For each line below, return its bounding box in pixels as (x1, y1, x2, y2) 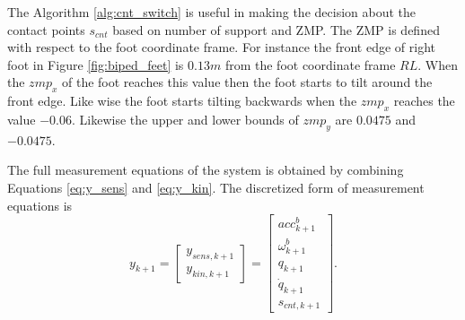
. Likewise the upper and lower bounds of (71, 109, 299, 128)
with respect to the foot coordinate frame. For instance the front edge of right (7, 38, 435, 56)
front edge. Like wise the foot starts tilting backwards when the (7, 91, 357, 110)
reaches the (393, 91, 455, 110)
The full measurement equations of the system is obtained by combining (7, 160, 404, 179)
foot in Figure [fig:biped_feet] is (7, 55, 184, 74)
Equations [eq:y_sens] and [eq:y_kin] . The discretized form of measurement (7, 177, 425, 196)
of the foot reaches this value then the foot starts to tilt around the (62, 73, 433, 91)
